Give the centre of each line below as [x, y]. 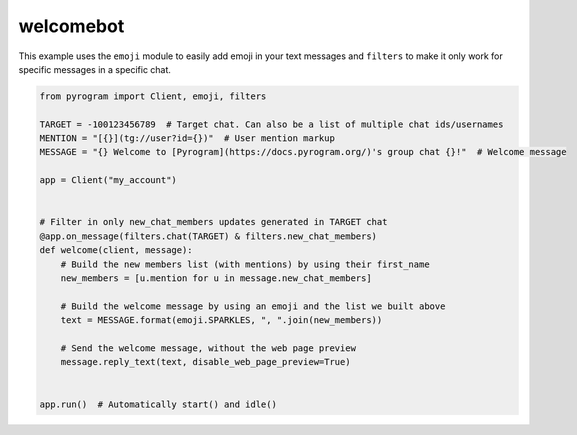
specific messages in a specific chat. [95, 69]
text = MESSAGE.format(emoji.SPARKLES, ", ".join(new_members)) [221, 320]
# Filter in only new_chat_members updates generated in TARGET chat [213, 222]
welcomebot [71, 26]
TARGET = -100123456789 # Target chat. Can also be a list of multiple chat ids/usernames [271, 124]
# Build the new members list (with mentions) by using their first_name [245, 264]
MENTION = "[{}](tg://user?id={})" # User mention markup [187, 138]
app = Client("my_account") [108, 180]
